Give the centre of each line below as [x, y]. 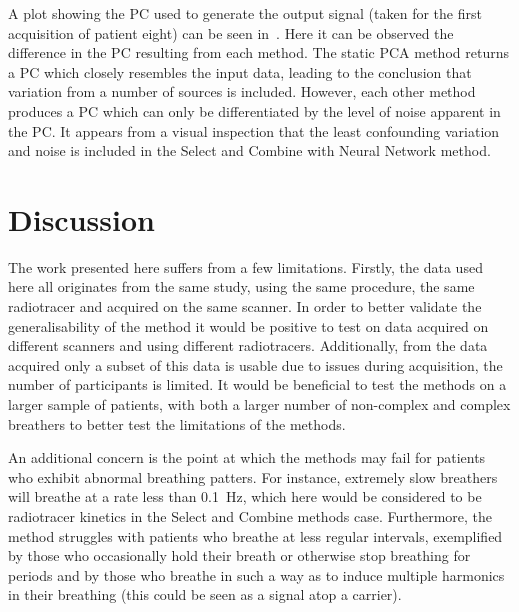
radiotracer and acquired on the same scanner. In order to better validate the [245, 306]
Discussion [81, 218]
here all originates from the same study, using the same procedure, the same [241, 286]
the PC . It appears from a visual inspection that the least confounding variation [254, 130]
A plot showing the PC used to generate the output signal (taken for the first [245, 13]
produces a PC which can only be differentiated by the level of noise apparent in [254, 110]
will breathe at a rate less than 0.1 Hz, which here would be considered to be [245, 496]
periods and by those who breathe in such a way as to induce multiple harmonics [256, 574]
